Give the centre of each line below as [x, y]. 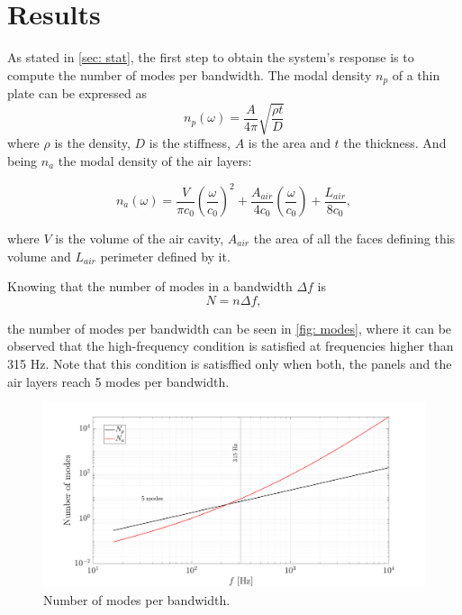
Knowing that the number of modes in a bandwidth [150, 286]
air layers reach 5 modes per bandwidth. [118, 381]
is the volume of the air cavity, [140, 238]
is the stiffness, [190, 143]
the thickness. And [395, 143]
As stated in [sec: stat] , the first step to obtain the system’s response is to [211, 57]
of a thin [416, 74]
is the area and [289, 143]
